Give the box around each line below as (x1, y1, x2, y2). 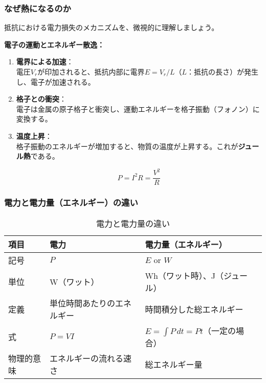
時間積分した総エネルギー (145, 303, 243, 315)
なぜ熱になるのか (4, 2, 71, 14)
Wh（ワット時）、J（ (145, 269, 224, 281)
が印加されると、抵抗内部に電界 (37, 66, 145, 77)
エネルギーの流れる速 (49, 352, 131, 364)
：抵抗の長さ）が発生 (187, 66, 259, 77)
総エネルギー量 (145, 358, 203, 370)
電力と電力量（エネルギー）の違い (4, 196, 138, 209)
